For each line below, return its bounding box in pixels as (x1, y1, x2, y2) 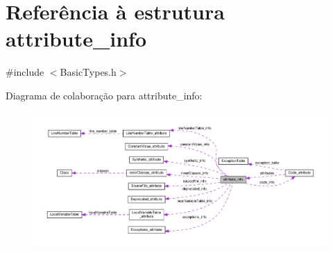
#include (6, 65, 44, 79)
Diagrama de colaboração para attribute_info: (6, 88, 203, 102)
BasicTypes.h (60, 65, 117, 79)
